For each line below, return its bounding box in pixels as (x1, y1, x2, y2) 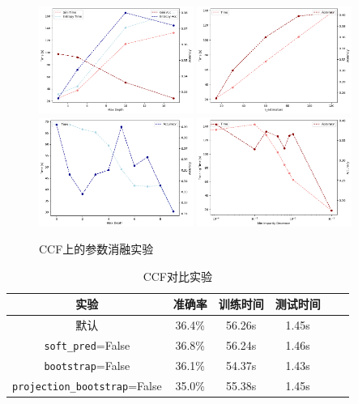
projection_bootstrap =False (12, 376, 162, 393)
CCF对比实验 (143, 267, 213, 284)
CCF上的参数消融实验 (39, 240, 154, 257)
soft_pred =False (44, 337, 130, 354)
